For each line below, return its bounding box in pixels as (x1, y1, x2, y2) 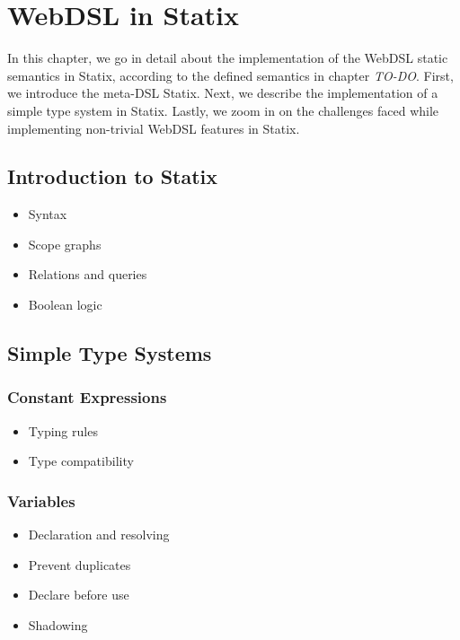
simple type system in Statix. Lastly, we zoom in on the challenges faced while (7, 101, 439, 119)
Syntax (28, 205, 67, 224)
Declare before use (28, 585, 129, 604)
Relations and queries (28, 265, 147, 284)
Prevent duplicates (28, 555, 131, 574)
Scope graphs (28, 234, 102, 253)
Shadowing (28, 615, 88, 634)
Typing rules (28, 421, 98, 440)
